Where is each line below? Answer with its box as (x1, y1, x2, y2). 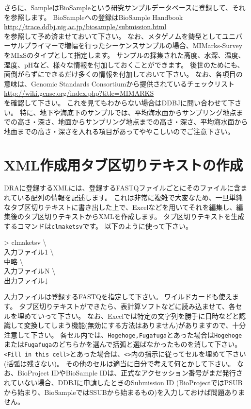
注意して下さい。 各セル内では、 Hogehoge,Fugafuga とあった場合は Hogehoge (4, 329, 242, 340)
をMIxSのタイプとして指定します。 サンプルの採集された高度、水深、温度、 (4, 50, 245, 60)
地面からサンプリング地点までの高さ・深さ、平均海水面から (58, 117, 248, 127)
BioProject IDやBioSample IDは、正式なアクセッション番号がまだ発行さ (17, 368, 243, 378)
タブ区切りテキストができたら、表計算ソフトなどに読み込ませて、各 (19, 301, 235, 311)
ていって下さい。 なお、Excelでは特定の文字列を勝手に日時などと (31, 310, 239, 321)
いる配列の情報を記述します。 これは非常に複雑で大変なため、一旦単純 (17, 192, 243, 203)
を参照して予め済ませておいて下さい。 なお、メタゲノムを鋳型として (4, 31, 222, 41)
